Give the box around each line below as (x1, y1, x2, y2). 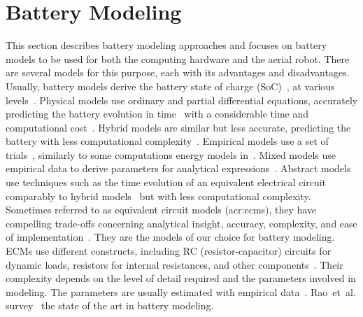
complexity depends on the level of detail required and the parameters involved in (6, 271, 356, 286)
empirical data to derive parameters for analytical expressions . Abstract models (6, 161, 351, 176)
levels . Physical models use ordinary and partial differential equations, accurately (6, 92, 358, 107)
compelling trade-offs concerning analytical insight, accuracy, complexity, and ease (6, 216, 357, 230)
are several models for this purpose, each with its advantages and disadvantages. (6, 65, 350, 80)
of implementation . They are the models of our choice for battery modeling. (6, 230, 335, 244)
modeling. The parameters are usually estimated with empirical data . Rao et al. (6, 284, 356, 299)
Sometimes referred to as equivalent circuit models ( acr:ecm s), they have (6, 202, 317, 217)
